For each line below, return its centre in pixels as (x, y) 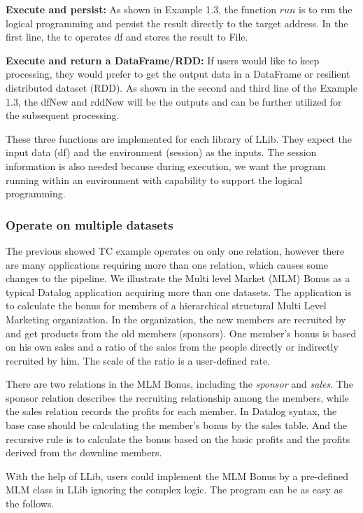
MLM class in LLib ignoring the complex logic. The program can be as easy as (175, 490)
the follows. (30, 504)
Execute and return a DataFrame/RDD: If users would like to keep (163, 60)
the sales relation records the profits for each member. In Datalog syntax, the (171, 411)
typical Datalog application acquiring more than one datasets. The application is (179, 291)
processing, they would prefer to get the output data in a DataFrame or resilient (178, 74)
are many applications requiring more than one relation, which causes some (167, 264)
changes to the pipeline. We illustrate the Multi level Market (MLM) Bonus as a (178, 278)
